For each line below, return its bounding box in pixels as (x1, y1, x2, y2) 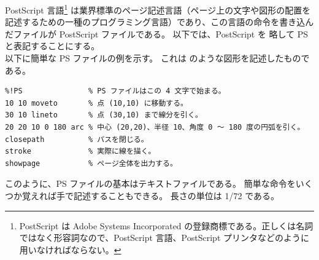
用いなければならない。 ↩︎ (19, 243, 121, 256)
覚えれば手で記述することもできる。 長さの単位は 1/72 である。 (21, 189, 280, 202)
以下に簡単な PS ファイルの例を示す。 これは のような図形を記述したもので (5, 52, 310, 65)
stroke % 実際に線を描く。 (5, 147, 156, 156)
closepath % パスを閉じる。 (5, 135, 148, 144)
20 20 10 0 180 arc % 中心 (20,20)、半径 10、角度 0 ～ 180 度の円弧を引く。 (5, 123, 305, 132)
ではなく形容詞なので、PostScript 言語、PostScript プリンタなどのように (19, 231, 309, 244)
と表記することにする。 (5, 39, 100, 52)
